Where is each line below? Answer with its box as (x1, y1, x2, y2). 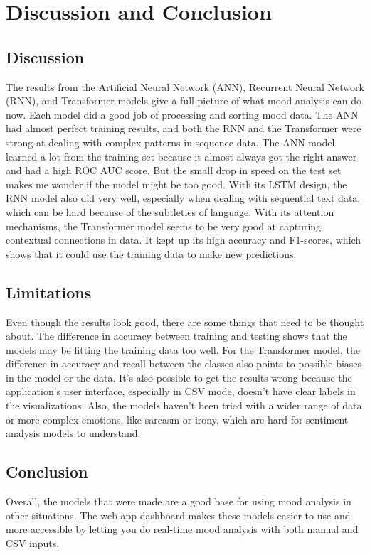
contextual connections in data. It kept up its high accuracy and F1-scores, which (6, 232, 361, 247)
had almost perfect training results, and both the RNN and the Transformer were (6, 121, 361, 136)
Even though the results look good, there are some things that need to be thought (6, 314, 364, 329)
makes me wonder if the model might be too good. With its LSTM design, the (6, 176, 347, 191)
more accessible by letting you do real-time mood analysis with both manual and (6, 522, 359, 537)
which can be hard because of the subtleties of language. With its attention (6, 204, 334, 219)
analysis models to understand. (6, 426, 141, 441)
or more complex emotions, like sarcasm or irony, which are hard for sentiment (6, 411, 349, 426)
